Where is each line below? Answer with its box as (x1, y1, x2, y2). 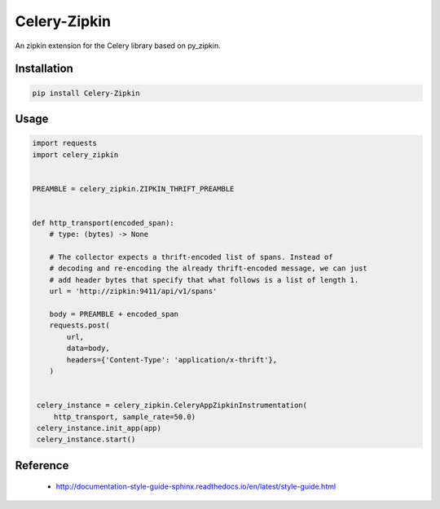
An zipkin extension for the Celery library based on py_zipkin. (15, 41, 221, 50)
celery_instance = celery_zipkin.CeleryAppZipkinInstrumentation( (37, 401, 308, 410)
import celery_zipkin (32, 150, 119, 159)
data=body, (66, 344, 110, 353)
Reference (15, 459, 69, 472)
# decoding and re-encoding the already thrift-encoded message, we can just (49, 264, 368, 273)
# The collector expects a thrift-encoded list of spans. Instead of (49, 252, 333, 262)
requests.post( (49, 321, 110, 330)
